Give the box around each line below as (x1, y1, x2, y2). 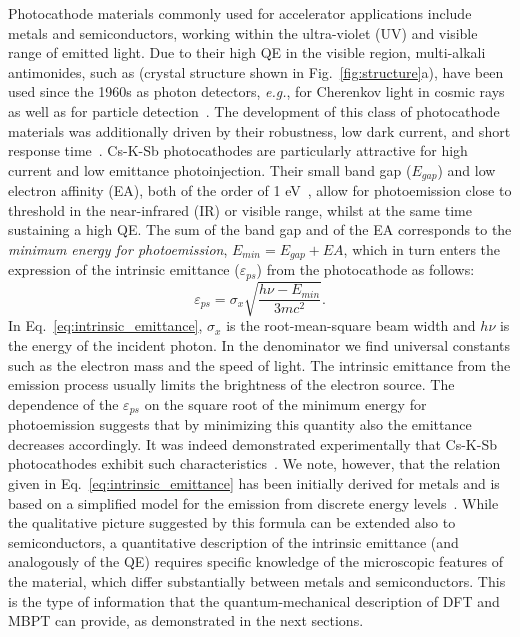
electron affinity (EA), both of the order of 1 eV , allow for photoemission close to (8, 180, 512, 201)
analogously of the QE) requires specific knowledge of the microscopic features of (8, 551, 503, 572)
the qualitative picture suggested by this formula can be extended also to (8, 512, 456, 533)
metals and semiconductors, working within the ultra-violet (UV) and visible (8, 22, 478, 43)
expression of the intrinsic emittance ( (8, 259, 240, 280)
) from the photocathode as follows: (256, 259, 475, 280)
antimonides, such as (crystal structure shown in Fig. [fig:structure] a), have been (8, 61, 504, 82)
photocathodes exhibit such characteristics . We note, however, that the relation (8, 453, 501, 474)
